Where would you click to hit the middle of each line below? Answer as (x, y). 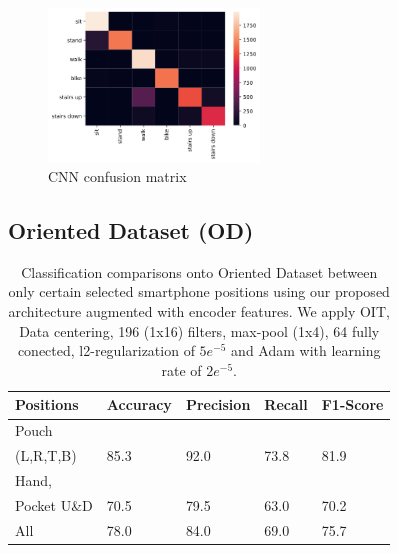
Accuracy (139, 404)
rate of (181, 369)
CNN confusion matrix (117, 176)
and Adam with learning (306, 350)
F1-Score (352, 404)
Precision (218, 404)
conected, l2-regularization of (106, 350)
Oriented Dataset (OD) (131, 230)
